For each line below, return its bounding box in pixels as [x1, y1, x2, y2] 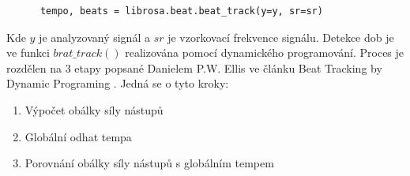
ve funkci [6, 44, 50, 61]
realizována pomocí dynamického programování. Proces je [125, 44, 404, 61]
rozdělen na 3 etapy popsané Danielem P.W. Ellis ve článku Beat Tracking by [6, 59, 382, 76]
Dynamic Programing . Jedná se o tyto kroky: [6, 75, 229, 92]
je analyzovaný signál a [39, 28, 150, 45]
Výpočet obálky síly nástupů [24, 101, 164, 118]
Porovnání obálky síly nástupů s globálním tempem [24, 155, 274, 171]
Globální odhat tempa [24, 128, 132, 144]
